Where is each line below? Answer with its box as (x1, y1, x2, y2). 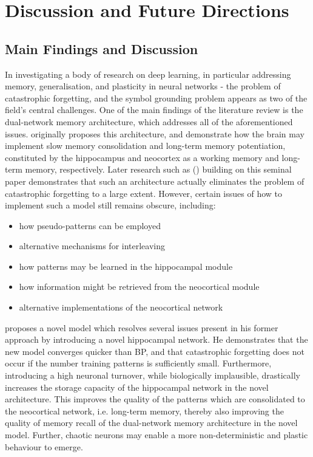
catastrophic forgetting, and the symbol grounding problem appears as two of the (5, 91, 308, 104)
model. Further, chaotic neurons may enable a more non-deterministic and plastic (5, 428, 308, 441)
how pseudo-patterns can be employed (19, 219, 161, 232)
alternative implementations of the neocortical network (19, 301, 223, 314)
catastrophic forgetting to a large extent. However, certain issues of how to (5, 187, 283, 199)
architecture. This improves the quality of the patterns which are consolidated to (5, 393, 305, 405)
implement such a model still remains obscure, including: (5, 199, 216, 211)
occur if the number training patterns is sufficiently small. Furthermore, (5, 357, 272, 369)
